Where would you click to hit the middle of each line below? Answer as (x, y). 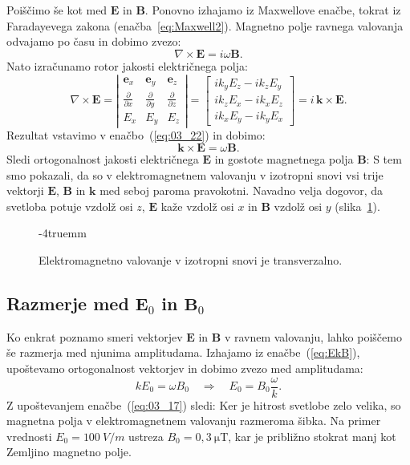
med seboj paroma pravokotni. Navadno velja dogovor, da (242, 190)
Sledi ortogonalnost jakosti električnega (103, 158)
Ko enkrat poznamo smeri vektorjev (95, 336)
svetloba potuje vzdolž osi (70, 206)
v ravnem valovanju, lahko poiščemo (313, 336)
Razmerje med (68, 303)
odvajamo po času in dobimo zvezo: (94, 41)
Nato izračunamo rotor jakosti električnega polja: (127, 65)
